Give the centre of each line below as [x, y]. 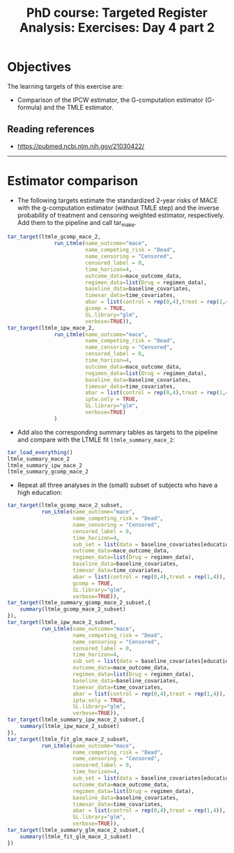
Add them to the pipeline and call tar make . [77, 223]
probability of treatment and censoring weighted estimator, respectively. [121, 215]
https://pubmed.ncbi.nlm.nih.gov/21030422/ [81, 146]
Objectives [39, 67]
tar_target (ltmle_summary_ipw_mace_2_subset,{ [76, 720]
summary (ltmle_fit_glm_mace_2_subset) [76, 836]
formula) [30, 107]
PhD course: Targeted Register [117, 13]
